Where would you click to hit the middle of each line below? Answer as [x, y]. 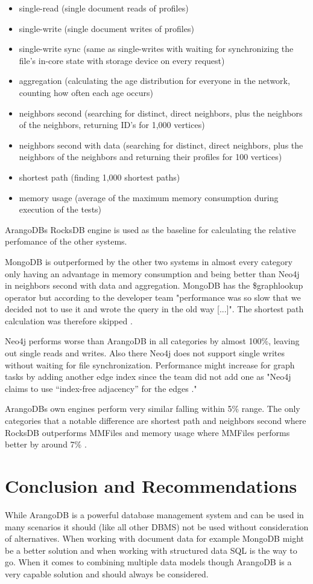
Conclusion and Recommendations [151, 486]
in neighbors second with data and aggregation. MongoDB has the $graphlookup [154, 285]
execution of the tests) [60, 209]
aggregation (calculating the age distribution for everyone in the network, [154, 81]
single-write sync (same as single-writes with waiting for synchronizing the [156, 49]
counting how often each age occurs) [86, 92]
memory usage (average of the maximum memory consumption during [149, 197]
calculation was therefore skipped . [69, 320]
